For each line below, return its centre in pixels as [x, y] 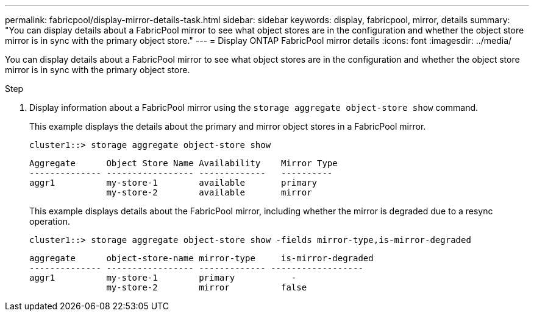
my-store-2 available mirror [209, 192]
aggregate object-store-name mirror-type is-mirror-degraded [201, 258]
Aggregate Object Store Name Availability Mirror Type [183, 163]
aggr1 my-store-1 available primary [173, 183]
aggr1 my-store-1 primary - [163, 278]
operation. [50, 221]
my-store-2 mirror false [207, 287]
